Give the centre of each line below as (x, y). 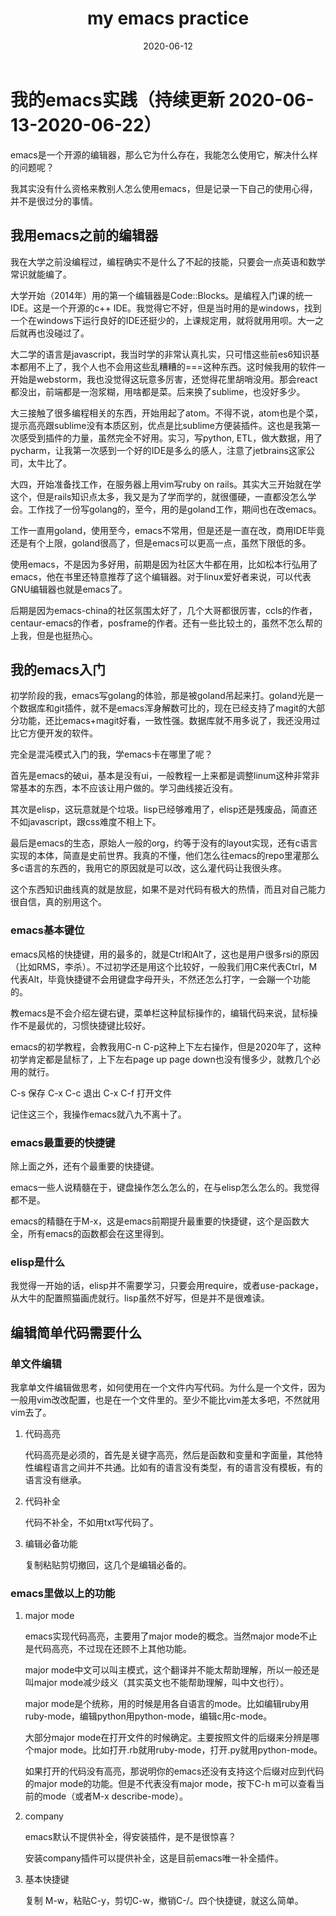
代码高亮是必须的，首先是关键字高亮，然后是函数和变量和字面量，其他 (169, 1454)
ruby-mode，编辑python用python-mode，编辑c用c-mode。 (148, 1716)
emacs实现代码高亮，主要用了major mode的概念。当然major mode (162, 1636)
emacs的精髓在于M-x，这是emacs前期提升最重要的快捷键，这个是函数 (155, 1221)
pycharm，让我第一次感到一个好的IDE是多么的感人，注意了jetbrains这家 (158, 450)
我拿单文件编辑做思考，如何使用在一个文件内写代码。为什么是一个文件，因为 (168, 1387)
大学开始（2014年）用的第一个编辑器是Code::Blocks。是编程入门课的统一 (161, 295)
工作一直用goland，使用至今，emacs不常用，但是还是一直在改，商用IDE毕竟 (168, 530)
